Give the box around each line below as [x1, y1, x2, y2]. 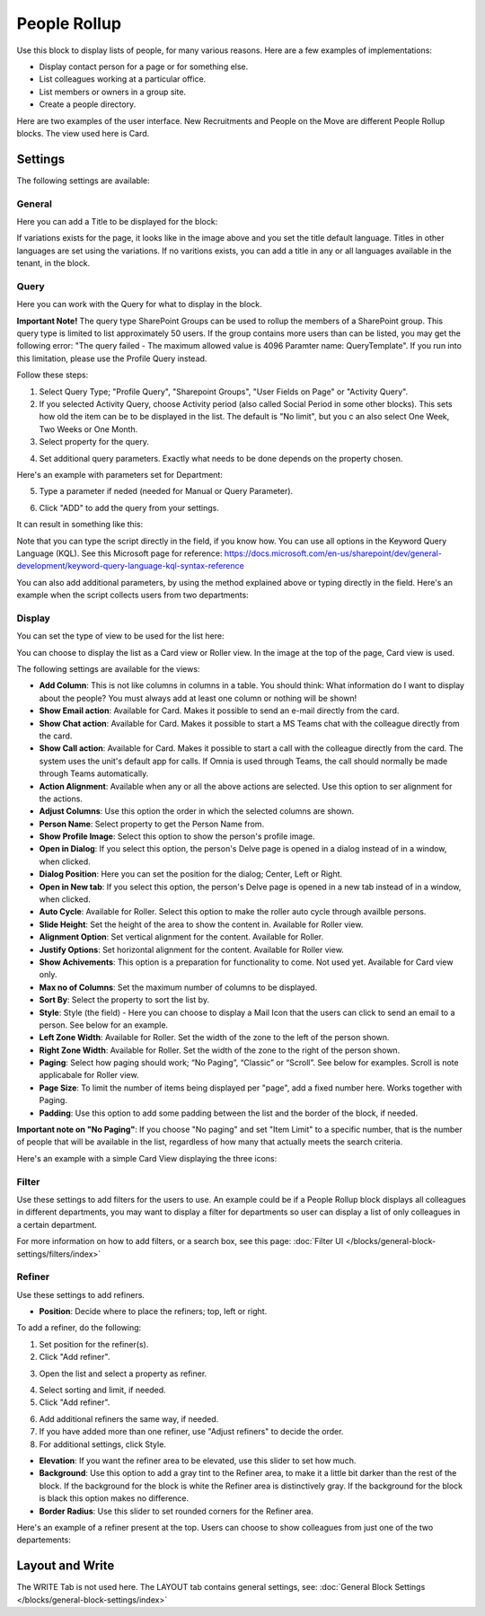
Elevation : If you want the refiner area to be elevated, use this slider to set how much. [39, 1455, 357, 1466]
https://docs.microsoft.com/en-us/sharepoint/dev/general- [224, 548, 442, 559]
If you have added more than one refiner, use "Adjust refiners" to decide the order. [39, 1426, 344, 1437]
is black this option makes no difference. [39, 1493, 190, 1504]
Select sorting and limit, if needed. [39, 1384, 166, 1396]
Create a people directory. [39, 99, 137, 110]
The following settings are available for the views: [16, 663, 200, 674]
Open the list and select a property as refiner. [39, 1368, 207, 1379]
